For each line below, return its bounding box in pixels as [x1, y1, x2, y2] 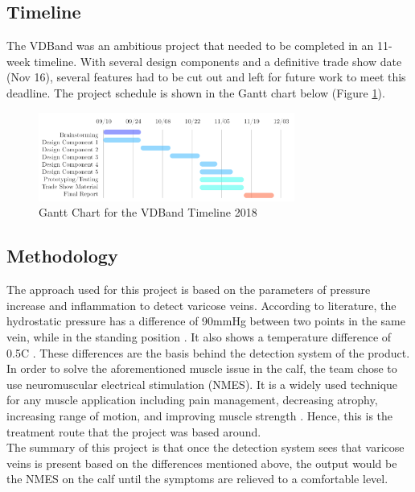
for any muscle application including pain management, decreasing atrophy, [6, 391, 378, 408]
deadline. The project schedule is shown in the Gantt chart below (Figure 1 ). [6, 84, 385, 101]
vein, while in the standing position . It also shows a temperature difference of [6, 328, 392, 345]
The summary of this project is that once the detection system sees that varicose [6, 439, 405, 456]
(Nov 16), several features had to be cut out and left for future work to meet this [6, 68, 406, 85]
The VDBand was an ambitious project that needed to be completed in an [6, 37, 374, 54]
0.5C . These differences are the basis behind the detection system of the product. [6, 344, 410, 361]
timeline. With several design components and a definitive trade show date [34, 52, 402, 69]
